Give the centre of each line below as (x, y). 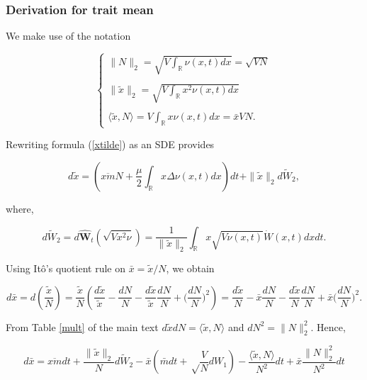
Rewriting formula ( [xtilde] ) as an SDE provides (110, 144)
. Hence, (328, 326)
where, (20, 208)
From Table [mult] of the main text (82, 326)
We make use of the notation (68, 36)
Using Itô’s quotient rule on (66, 268)
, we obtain (190, 268)
